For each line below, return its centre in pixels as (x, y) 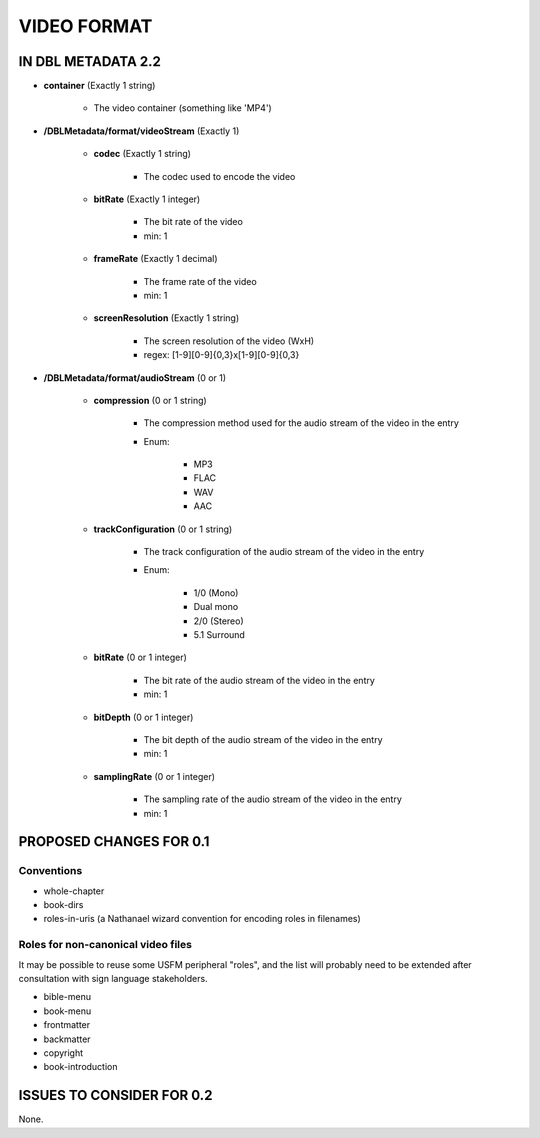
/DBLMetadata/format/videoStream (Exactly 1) (141, 131)
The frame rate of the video (200, 281)
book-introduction (81, 1067)
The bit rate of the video (193, 222)
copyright (63, 1052)
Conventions (50, 871)
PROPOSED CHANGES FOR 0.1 (114, 841)
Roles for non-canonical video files (105, 945)
